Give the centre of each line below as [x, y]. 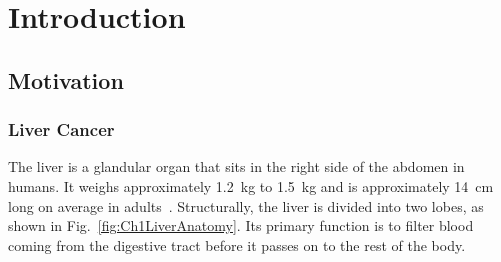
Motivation [66, 79]
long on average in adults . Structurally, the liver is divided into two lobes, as [246, 205]
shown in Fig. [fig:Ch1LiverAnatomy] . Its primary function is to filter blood [241, 225]
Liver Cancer [61, 129]
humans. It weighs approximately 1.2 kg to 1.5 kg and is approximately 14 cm [251, 185]
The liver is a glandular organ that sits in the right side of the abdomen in [236, 166]
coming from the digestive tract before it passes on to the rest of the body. [237, 244]
